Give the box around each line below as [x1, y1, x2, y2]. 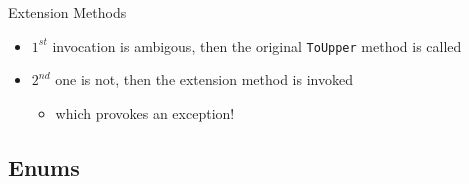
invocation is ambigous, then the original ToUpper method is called [52, 35, 462, 56]
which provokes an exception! [55, 102, 235, 123]
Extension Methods [8, 2, 127, 22]
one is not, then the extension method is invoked [55, 69, 353, 90]
